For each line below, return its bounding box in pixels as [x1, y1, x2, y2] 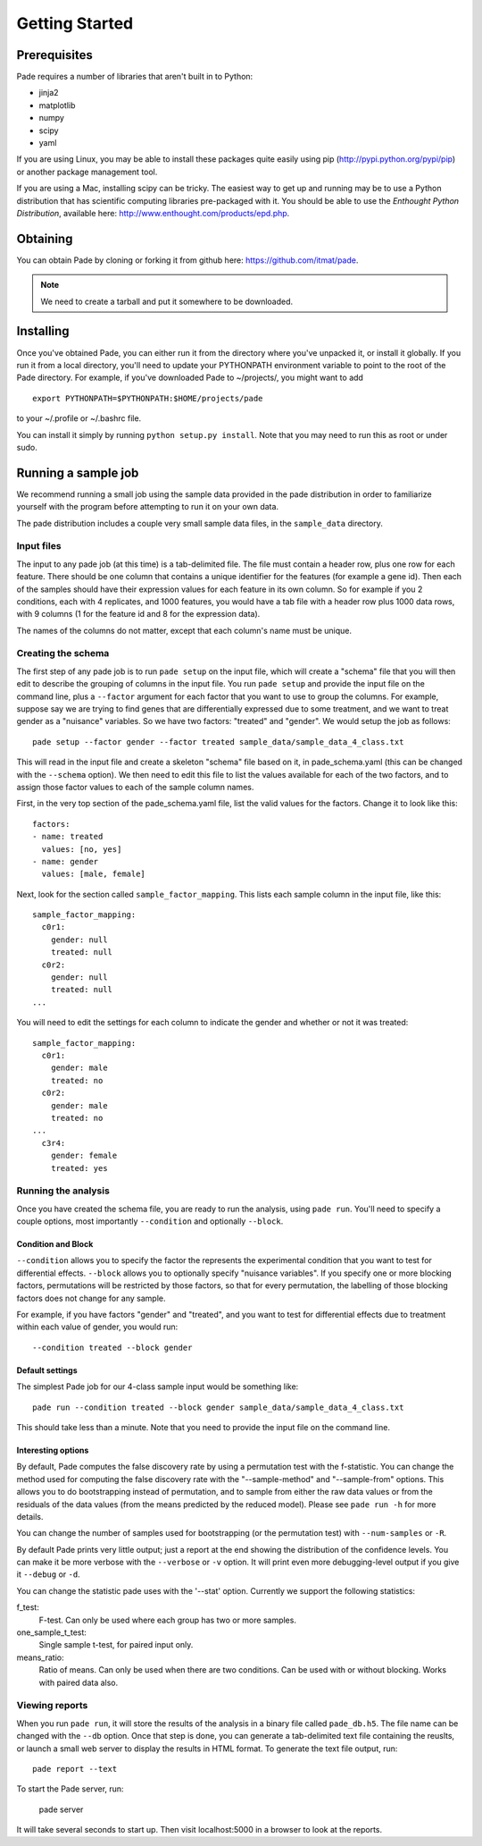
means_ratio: [16, 1652, 64, 1663]
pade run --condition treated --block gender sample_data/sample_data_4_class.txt [32, 1402, 404, 1412]
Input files [16, 540, 62, 552]
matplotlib [38, 99, 76, 111]
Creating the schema [16, 647, 110, 660]
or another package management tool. [16, 166, 158, 177]
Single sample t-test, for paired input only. [38, 1639, 194, 1650]
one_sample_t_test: [16, 1627, 87, 1638]
